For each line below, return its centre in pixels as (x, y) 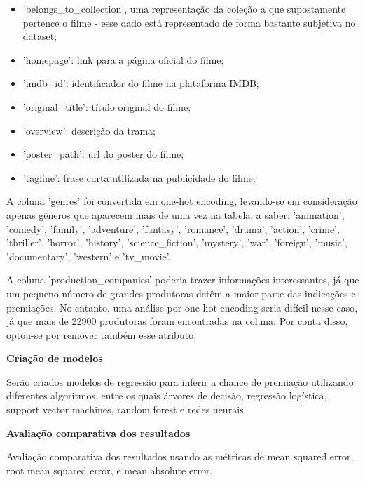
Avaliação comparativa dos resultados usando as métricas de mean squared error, (180, 456)
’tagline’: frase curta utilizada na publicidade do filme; (139, 177)
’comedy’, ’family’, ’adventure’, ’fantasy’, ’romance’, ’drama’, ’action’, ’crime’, (173, 228)
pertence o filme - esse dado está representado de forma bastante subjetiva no (189, 22)
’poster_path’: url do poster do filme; (103, 154)
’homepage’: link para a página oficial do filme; (123, 59)
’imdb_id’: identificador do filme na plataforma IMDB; (141, 83)
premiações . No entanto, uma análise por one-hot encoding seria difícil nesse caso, (182, 307)
